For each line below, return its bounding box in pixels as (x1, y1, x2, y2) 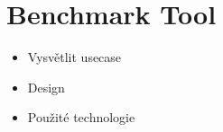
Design (27, 77, 65, 96)
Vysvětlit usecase (27, 48, 122, 66)
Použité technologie (27, 108, 135, 127)
